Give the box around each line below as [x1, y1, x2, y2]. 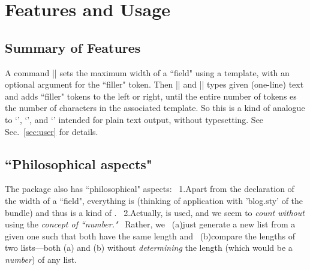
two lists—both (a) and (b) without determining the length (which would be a [5, 241, 293, 254]
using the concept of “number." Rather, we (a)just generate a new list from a [5, 218, 296, 230]
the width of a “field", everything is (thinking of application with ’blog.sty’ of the [5, 194, 303, 206]
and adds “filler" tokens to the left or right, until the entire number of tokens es [5, 89, 297, 102]
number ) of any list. [5, 253, 77, 265]
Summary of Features [5, 38, 141, 56]
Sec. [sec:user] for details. [5, 125, 98, 137]
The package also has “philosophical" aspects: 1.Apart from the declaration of [5, 182, 294, 195]
